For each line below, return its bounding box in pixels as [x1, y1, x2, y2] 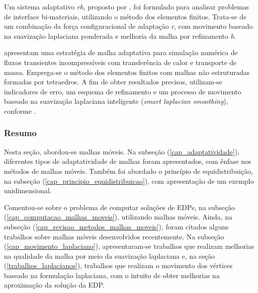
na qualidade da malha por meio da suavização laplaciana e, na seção [4, 250, 215, 261]
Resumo [4, 127, 37, 139]
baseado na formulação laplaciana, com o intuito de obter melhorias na [4, 270, 220, 280]
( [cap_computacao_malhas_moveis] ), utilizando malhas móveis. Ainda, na [4, 212, 233, 222]
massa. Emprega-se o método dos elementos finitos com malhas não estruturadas [4, 67, 250, 77]
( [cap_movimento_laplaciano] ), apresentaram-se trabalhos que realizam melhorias [4, 241, 255, 251]
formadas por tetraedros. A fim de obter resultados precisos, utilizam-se [4, 76, 223, 87]
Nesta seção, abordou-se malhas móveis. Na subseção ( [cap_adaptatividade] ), [4, 146, 240, 156]
